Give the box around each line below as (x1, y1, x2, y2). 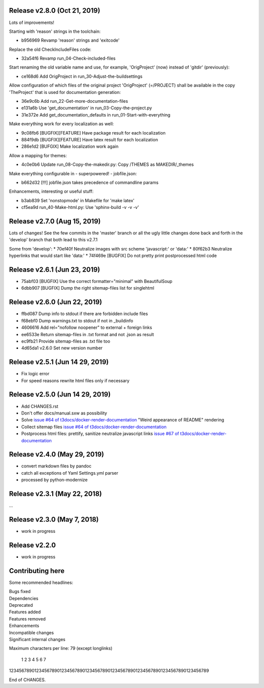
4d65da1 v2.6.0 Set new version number (21, 345, 103, 351)
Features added (9, 609, 41, 615)
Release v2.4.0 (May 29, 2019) (9, 450, 105, 459)
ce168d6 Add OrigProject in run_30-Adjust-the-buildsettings (21, 73, 143, 79)
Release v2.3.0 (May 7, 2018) (9, 515, 99, 524)
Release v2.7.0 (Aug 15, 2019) (9, 217, 101, 225)
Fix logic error (21, 371, 50, 377)
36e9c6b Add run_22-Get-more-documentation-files (21, 98, 128, 104)
